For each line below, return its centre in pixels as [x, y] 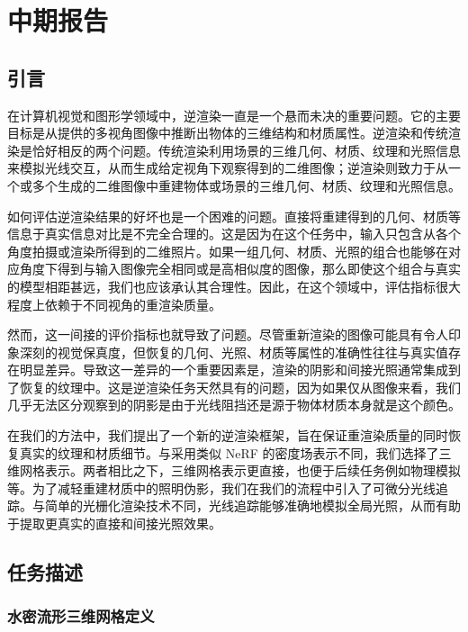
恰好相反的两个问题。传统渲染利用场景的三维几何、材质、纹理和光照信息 [246, 150]
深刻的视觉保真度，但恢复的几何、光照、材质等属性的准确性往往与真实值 [234, 352]
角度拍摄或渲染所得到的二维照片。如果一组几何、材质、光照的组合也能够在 [228, 251]
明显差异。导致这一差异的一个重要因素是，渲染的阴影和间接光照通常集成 [234, 370]
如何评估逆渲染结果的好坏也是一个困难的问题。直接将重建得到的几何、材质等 [234, 216]
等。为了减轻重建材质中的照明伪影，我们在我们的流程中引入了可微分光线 [221, 488]
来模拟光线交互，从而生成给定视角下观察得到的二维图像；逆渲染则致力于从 [228, 168]
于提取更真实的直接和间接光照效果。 [114, 524]
